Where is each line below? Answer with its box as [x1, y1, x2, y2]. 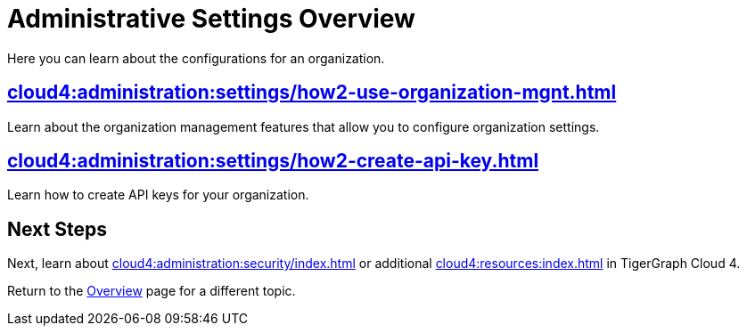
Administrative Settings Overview [7, 4, 415, 34]
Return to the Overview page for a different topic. [7, 283, 296, 299]
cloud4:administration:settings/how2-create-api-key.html [7, 150, 539, 173]
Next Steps [7, 217, 107, 240]
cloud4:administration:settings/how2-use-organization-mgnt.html [7, 81, 617, 104]
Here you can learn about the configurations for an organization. [7, 50, 385, 66]
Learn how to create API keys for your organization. [7, 187, 309, 203]
